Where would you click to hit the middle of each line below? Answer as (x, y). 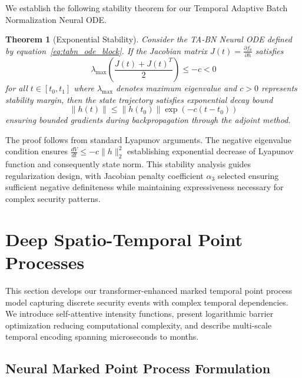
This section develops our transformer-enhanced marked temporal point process (149, 290)
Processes (45, 262)
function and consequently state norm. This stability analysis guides (128, 164)
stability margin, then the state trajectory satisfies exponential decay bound (139, 99)
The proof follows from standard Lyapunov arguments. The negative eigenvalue (148, 139)
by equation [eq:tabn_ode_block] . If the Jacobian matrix (106, 50)
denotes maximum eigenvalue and (177, 88)
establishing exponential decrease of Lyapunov (210, 151)
